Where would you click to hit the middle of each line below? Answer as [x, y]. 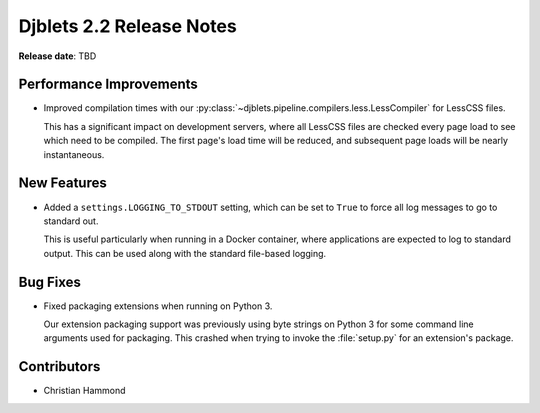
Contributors [59, 366]
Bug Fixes [50, 281]
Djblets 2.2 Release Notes [127, 26]
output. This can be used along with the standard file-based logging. [185, 253]
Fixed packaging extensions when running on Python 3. [158, 306]
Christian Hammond [84, 391]
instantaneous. [74, 154]
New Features [62, 183]
